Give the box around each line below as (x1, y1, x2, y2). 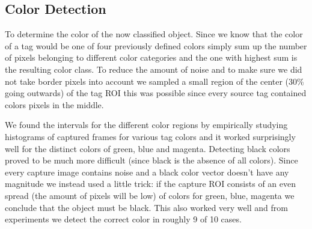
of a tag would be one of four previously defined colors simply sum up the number (5, 39, 307, 52)
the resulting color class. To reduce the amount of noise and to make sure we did (5, 63, 302, 75)
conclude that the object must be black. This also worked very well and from (5, 201, 288, 213)
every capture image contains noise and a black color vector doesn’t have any (5, 165, 289, 178)
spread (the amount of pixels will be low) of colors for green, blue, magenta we (5, 189, 295, 201)
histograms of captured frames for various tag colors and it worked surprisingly (5, 130, 296, 142)
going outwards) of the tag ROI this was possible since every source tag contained (5, 87, 307, 99)
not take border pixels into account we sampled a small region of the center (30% (5, 75, 304, 87)
